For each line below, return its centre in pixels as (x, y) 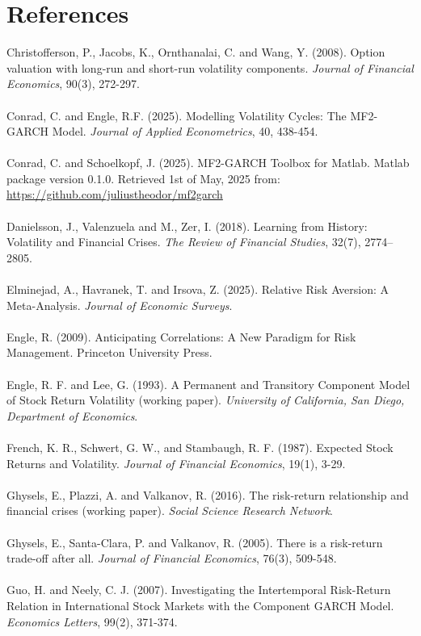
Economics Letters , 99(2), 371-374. (92, 621)
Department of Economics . (72, 415)
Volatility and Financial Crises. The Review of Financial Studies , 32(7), (184, 242)
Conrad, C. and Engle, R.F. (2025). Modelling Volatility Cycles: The (177, 115)
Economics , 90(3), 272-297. (73, 84)
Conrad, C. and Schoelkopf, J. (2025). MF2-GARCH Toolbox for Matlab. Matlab (208, 163)
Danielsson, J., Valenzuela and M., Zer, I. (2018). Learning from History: (187, 226)
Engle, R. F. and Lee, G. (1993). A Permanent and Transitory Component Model (208, 384)
